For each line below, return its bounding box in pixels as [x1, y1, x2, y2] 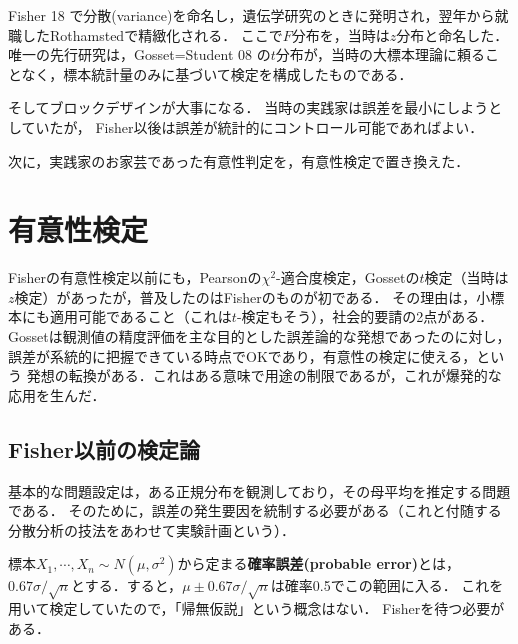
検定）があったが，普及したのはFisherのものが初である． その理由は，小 [14, 286, 491, 307]
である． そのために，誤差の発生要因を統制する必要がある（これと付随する [8, 500, 502, 521]
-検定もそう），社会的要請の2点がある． [236, 306, 494, 327]
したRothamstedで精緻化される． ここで [21, 24, 283, 45]
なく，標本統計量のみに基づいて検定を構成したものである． [21, 63, 413, 84]
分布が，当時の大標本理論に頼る [275, 44, 485, 65]
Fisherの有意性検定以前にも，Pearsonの [8, 267, 262, 288]
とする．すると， [71, 575, 183, 596]
